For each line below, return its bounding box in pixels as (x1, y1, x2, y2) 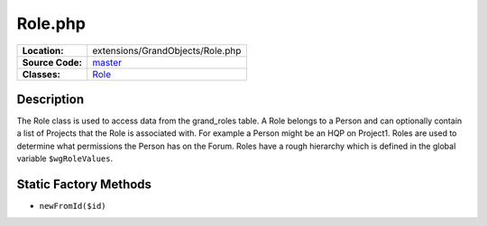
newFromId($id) (39, 201, 107, 212)
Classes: (22, 68, 60, 80)
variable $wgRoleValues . (16, 153, 114, 164)
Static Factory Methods (16, 176, 152, 193)
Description (16, 91, 85, 107)
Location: (22, 44, 64, 57)
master (91, 56, 122, 68)
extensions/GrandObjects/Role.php (91, 44, 242, 57)
